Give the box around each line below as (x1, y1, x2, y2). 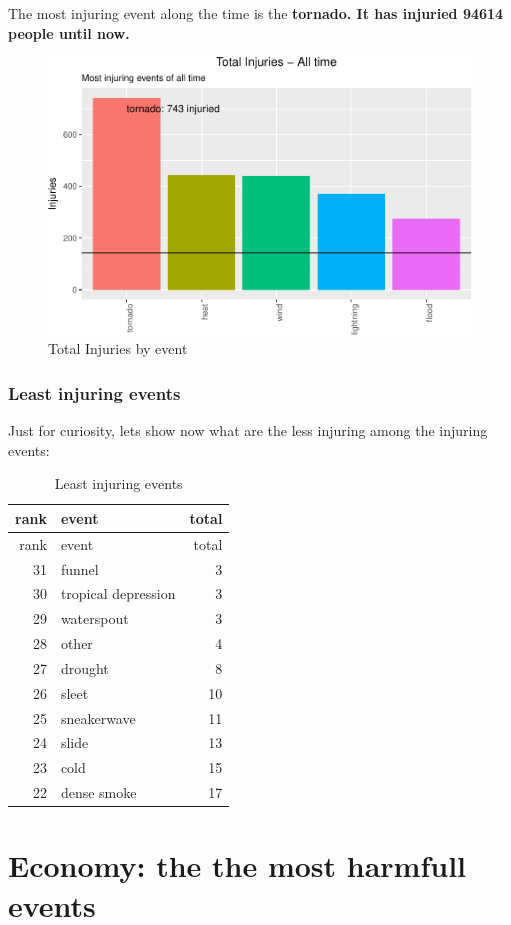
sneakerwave (60, 707, 136, 728)
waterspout (60, 608, 129, 629)
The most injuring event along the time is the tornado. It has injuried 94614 (8, 3, 504, 23)
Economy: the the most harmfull (8, 845, 467, 886)
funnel (60, 558, 99, 579)
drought (60, 657, 109, 678)
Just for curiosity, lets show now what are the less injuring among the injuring (8, 420, 488, 441)
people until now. (8, 22, 130, 43)
